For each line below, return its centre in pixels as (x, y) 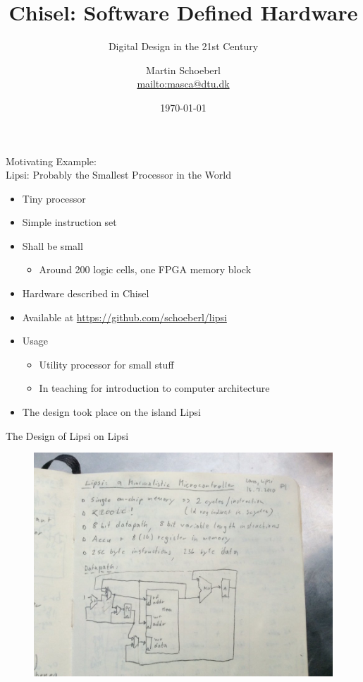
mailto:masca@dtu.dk (183, 84)
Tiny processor (54, 198)
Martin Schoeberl (183, 70)
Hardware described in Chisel (86, 293)
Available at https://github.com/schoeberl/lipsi (124, 317)
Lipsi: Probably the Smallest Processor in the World (118, 175)
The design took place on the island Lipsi (111, 412)
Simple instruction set (69, 222)
